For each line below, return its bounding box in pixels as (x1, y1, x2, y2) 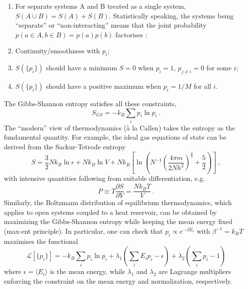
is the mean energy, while (50, 266, 125, 276)
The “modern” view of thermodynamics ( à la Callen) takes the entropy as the (4, 122, 235, 132)
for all (193, 80, 212, 91)
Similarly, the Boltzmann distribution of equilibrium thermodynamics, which (4, 197, 232, 208)
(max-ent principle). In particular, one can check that (4, 225, 163, 236)
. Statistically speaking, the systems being (109, 10, 234, 20)
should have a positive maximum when (46, 80, 162, 91)
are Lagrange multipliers (158, 266, 231, 276)
